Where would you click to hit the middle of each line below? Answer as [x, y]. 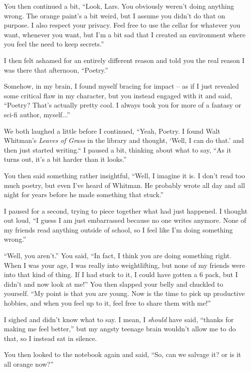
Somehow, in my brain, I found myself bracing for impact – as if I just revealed [121, 86]
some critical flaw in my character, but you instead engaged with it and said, [118, 95]
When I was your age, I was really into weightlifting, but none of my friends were [125, 265]
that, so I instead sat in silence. [51, 338]
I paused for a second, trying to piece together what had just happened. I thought [126, 210]
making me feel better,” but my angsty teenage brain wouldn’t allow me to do [120, 329]
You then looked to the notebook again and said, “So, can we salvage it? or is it [123, 354]
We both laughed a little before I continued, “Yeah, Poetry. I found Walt [112, 131]
